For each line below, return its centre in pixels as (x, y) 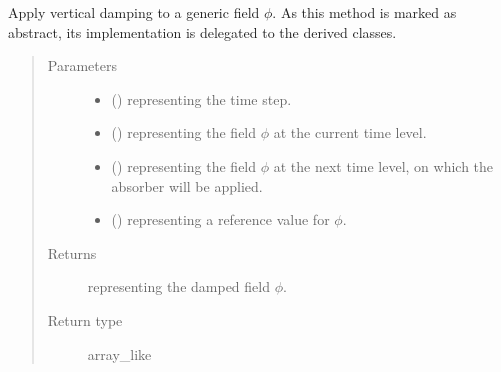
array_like (119, 353)
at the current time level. (350, 132)
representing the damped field (178, 286)
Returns (72, 252)
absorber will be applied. (187, 185)
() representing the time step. (201, 98)
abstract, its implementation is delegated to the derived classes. (202, 31)
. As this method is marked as (364, 12)
